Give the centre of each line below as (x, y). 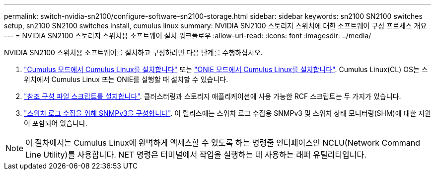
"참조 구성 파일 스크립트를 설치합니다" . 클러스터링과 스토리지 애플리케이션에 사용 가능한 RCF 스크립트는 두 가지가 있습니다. (213, 96)
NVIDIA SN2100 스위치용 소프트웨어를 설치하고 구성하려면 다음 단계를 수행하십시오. (133, 52)
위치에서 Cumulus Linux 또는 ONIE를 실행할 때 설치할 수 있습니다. (126, 79)
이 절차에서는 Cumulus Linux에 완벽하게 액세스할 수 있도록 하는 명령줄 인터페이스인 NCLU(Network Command (223, 143)
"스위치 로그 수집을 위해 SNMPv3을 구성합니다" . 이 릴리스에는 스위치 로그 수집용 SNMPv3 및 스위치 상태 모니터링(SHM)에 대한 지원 (227, 113)
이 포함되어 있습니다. (56, 123)
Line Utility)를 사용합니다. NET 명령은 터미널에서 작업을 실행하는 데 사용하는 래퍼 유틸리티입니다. (196, 155)
